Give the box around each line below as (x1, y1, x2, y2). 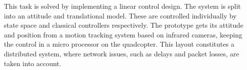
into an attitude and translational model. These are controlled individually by (4, 10, 237, 20)
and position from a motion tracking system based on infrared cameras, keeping (4, 29, 243, 39)
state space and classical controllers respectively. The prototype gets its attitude (4, 20, 244, 30)
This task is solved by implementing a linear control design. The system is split (4, 1, 241, 11)
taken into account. (4, 58, 62, 68)
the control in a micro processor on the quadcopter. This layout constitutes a (4, 39, 234, 49)
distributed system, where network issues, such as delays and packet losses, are (4, 48, 239, 58)
